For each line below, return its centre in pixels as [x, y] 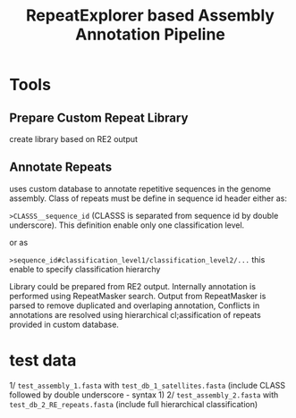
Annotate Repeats [61, 167]
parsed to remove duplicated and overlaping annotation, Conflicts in [135, 305]
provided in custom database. [64, 324]
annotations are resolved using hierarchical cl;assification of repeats [135, 314]
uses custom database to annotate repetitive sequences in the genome [140, 188]
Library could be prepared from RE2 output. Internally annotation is [133, 286]
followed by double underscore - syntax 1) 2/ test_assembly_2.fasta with [144, 395]
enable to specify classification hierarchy [85, 269]
